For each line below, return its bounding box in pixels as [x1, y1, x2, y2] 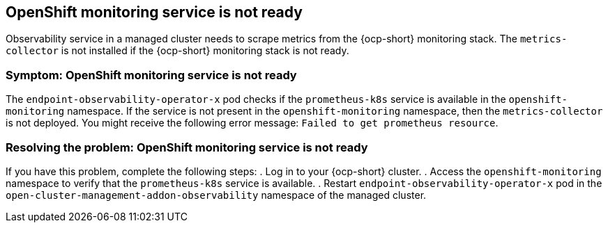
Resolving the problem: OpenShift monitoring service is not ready [6, 140, 368, 154]
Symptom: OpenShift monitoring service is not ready [6, 67, 297, 82]
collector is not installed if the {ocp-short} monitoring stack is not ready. [6, 44, 349, 57]
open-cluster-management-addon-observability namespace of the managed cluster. [6, 188, 427, 201]
